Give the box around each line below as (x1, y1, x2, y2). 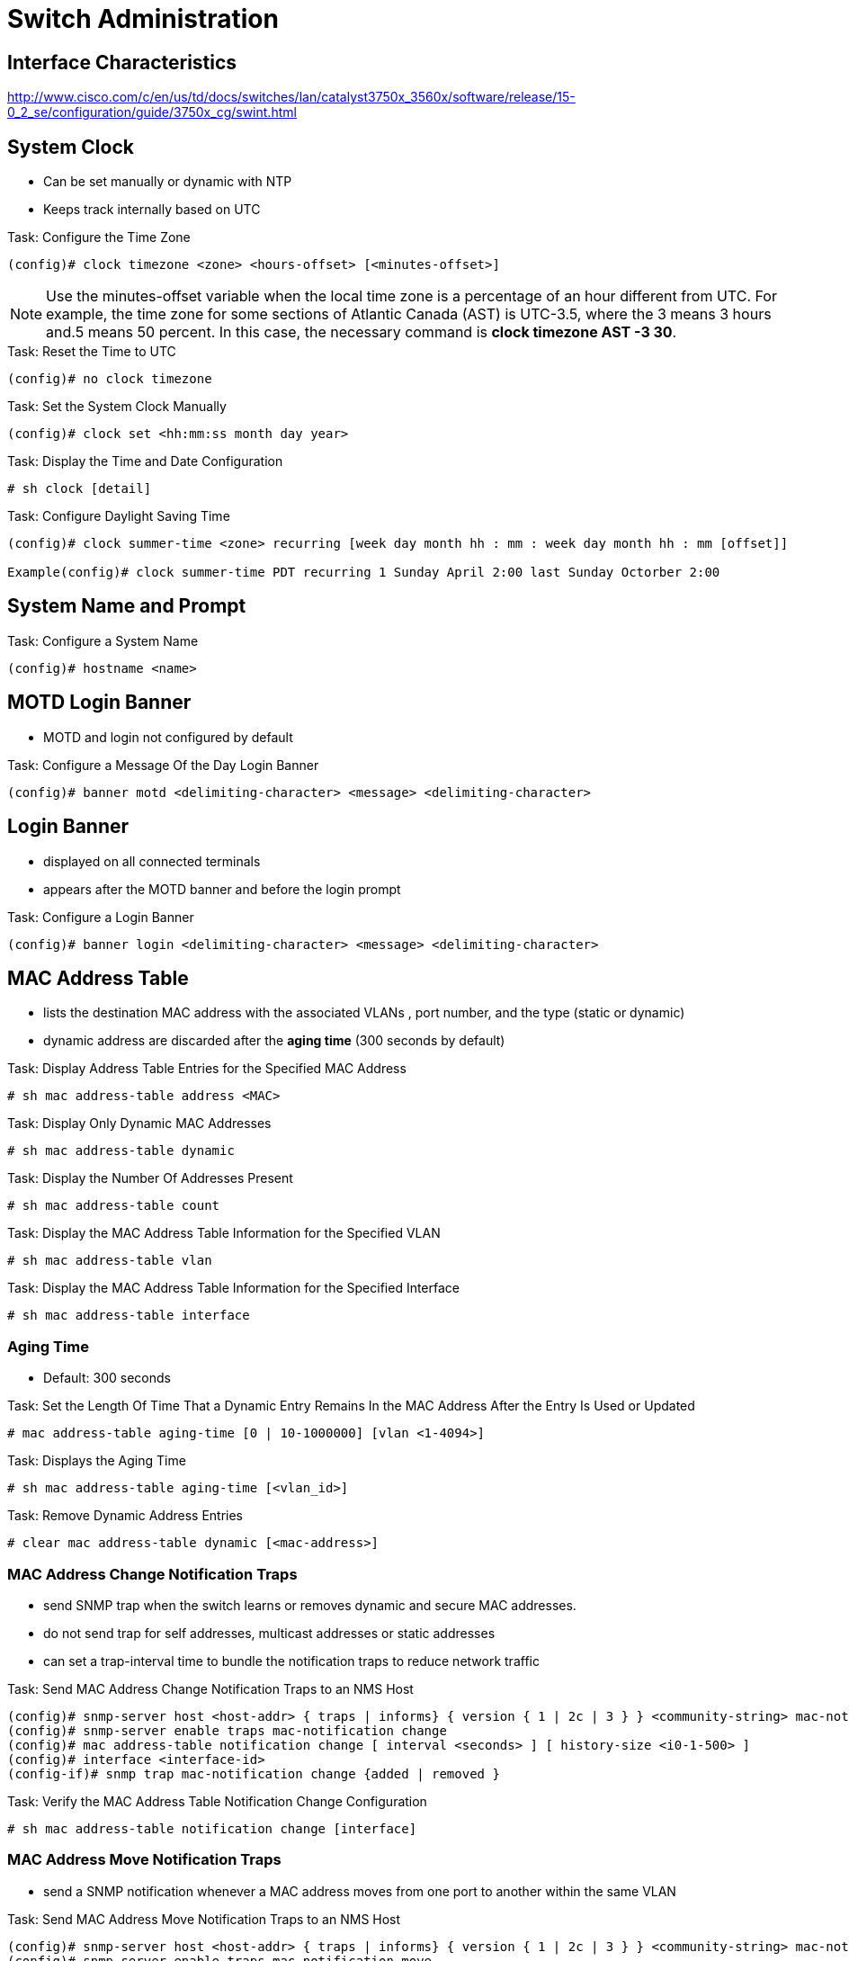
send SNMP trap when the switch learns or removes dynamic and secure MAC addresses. (43, 1597, 576, 1613)
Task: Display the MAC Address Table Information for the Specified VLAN (7, 1225, 441, 1241)
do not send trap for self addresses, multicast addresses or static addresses (43, 1625, 496, 1641)
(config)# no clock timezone (7, 372, 212, 387)
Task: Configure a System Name (7, 632, 199, 649)
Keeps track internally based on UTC (43, 201, 261, 218)
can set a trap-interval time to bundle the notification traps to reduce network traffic (43, 1652, 540, 1669)
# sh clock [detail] (7, 481, 152, 497)
